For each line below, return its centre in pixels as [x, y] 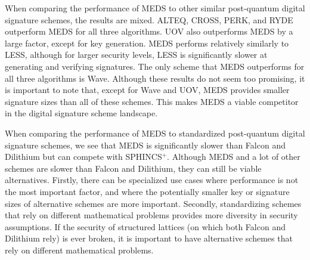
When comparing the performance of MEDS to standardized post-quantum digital [155, 133]
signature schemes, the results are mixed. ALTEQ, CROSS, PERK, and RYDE [149, 19]
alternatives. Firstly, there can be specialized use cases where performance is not [152, 180]
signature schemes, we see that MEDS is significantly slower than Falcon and [145, 145]
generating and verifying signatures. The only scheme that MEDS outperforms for [155, 66]
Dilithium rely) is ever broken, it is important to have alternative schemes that [149, 238]
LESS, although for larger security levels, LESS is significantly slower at [136, 55]
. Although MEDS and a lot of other [234, 157]
